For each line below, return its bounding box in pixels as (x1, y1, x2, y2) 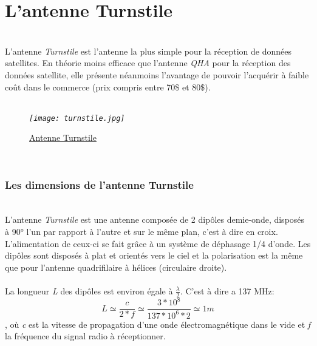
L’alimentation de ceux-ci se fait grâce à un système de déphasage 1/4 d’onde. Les (5, 237, 311, 249)
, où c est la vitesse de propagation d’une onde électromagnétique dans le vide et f (5, 317, 311, 330)
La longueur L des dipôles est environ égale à (5, 284, 173, 297)
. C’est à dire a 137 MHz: (180, 284, 274, 297)
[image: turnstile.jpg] (29, 114, 125, 123)
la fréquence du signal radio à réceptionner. (5, 330, 166, 342)
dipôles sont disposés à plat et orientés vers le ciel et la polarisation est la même (5, 249, 303, 262)
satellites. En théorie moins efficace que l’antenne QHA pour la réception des (5, 56, 291, 69)
